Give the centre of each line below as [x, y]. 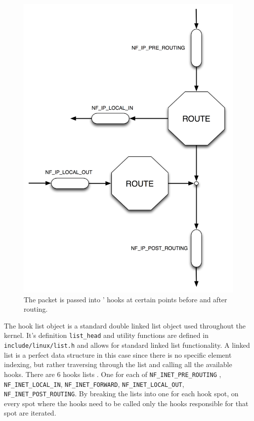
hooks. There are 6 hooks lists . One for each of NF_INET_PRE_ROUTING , [113, 374]
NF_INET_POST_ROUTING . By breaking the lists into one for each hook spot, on [121, 394]
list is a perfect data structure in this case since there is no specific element [118, 354]
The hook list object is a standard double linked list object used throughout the [125, 325]
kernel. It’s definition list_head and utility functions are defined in [106, 335]
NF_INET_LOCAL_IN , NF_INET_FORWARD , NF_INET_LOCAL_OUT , [94, 384]
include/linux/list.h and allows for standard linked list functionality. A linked [127, 345]
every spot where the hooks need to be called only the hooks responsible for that [126, 403]
